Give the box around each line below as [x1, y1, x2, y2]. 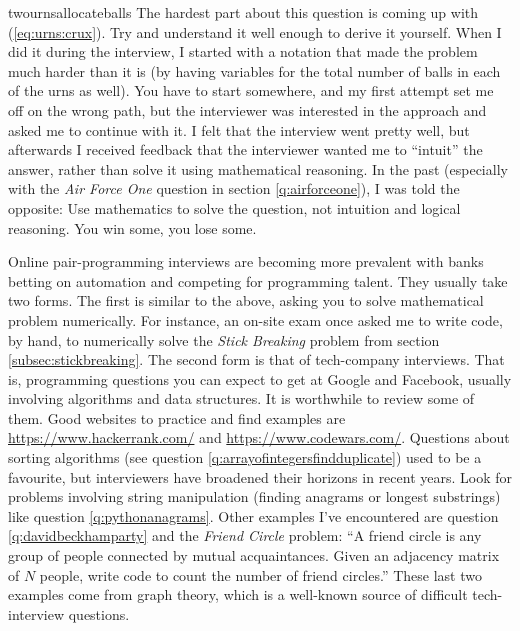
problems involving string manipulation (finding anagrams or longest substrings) [8, 486, 501, 507]
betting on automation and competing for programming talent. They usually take [8, 270, 508, 291]
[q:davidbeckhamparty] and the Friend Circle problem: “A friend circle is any [8, 525, 482, 546]
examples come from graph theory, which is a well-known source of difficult [8, 584, 468, 605]
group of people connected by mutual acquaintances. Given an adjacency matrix [8, 545, 500, 566]
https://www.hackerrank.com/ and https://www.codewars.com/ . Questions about [8, 427, 510, 448]
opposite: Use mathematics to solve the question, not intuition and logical [8, 197, 461, 218]
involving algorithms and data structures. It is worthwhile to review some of [8, 388, 475, 409]
